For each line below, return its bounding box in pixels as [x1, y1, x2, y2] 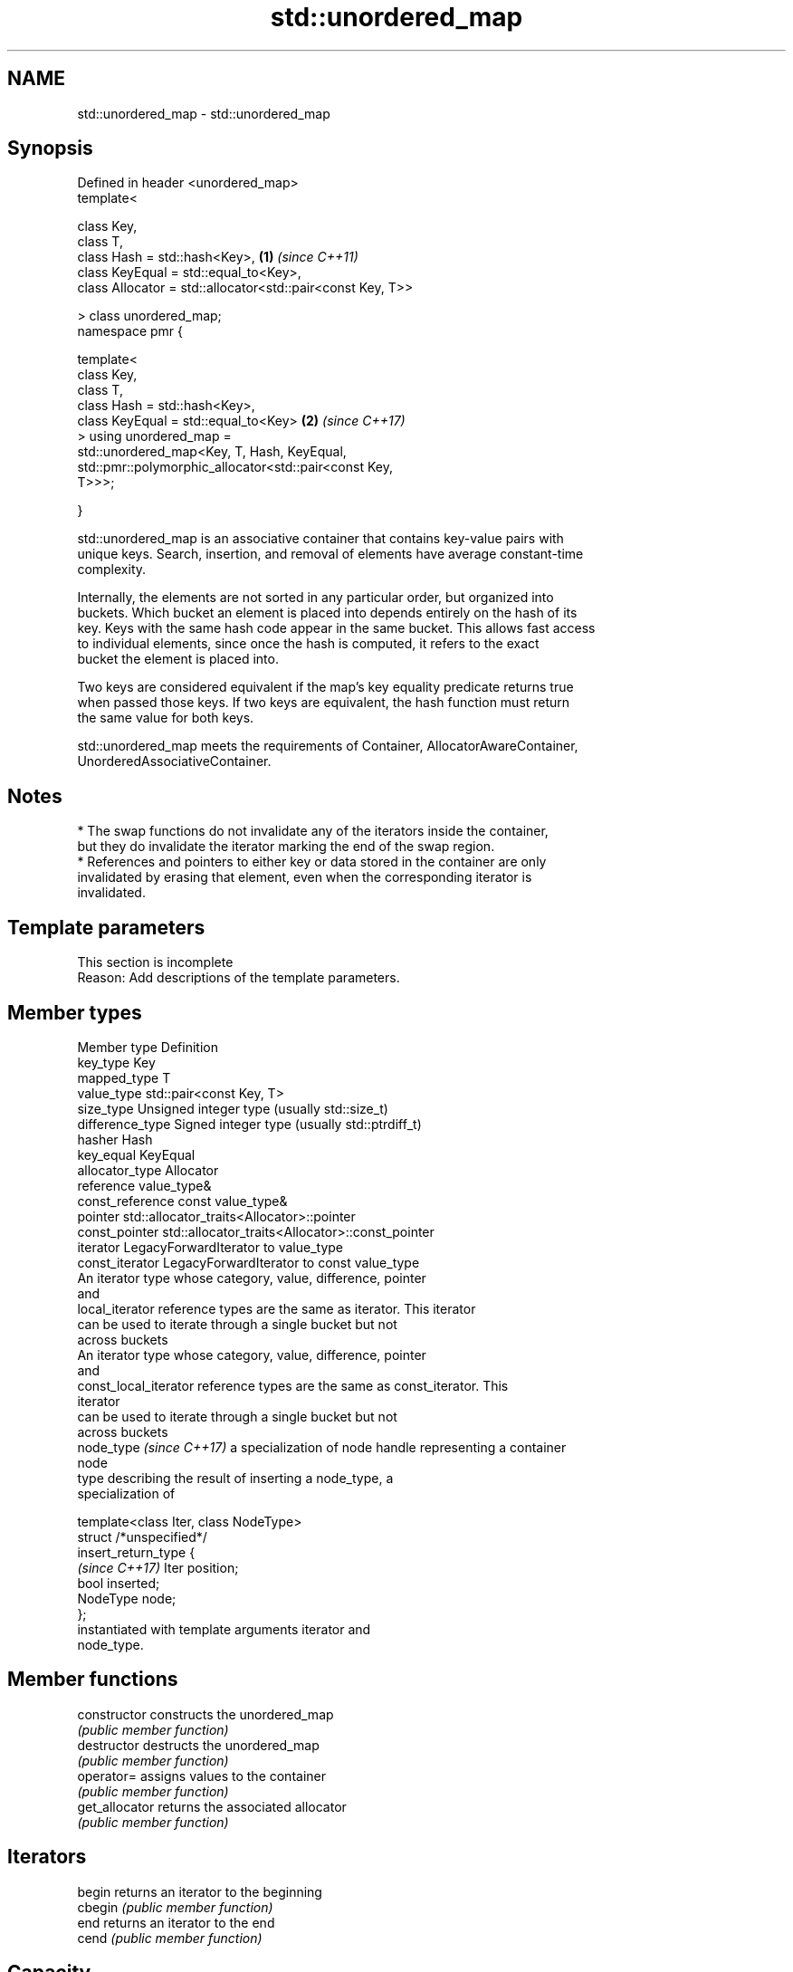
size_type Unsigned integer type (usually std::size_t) [77, 1100, 388, 1116]
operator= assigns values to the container [77, 1767, 326, 1784]
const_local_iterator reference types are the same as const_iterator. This [77, 1377, 509, 1393]
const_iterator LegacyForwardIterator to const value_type [77, 1254, 420, 1270]
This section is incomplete [77, 954, 234, 971]
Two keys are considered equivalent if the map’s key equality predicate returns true [77, 679, 574, 695]
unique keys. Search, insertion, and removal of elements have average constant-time [77, 546, 584, 562]
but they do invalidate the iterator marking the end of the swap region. [77, 838, 495, 855]
